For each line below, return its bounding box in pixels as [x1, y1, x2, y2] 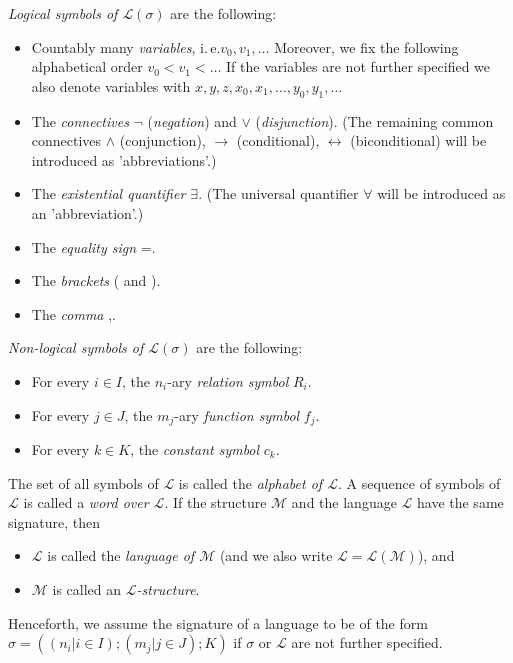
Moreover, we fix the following [274, 36, 459, 57]
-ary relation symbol [167, 370, 289, 391]
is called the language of [47, 545, 195, 566]
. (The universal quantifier [198, 183, 359, 204]
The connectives [31, 110, 129, 131]
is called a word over [23, 492, 149, 513]
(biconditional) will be [350, 130, 487, 151]
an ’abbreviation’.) [31, 202, 144, 223]
